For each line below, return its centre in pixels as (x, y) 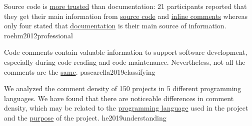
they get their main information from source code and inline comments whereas (126, 16)
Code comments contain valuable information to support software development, (126, 52)
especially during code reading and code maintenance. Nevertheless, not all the (125, 62)
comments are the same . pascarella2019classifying (80, 71)
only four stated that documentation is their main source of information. (115, 26)
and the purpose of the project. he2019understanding (85, 117)
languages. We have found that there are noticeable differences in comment (119, 98)
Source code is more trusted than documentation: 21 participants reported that (125, 6)
